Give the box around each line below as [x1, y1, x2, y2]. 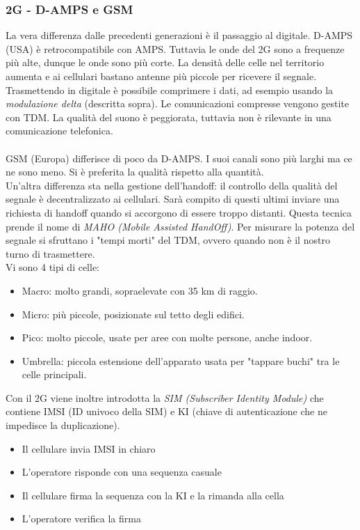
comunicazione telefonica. [6, 123, 113, 138]
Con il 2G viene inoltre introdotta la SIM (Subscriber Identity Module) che [6, 390, 324, 405]
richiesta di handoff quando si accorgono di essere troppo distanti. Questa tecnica [6, 205, 352, 219]
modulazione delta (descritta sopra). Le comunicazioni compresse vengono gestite [6, 96, 350, 111]
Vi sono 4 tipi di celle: [6, 260, 100, 274]
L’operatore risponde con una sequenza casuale [22, 465, 222, 479]
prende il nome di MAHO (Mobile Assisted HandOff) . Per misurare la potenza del [6, 219, 355, 233]
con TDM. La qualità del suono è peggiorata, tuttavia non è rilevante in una [6, 109, 332, 124]
